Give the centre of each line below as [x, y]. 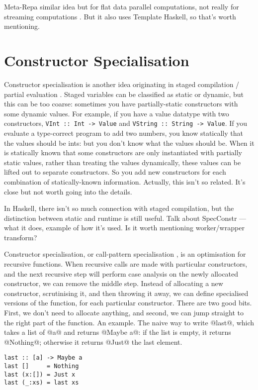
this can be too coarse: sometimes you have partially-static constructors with [121, 104]
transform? [21, 237]
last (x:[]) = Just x [40, 374]
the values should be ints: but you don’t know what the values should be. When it [129, 143]
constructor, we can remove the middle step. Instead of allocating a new [114, 283]
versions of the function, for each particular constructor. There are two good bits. [128, 303]
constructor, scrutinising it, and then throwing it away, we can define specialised [126, 293]
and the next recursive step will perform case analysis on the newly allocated [121, 273]
